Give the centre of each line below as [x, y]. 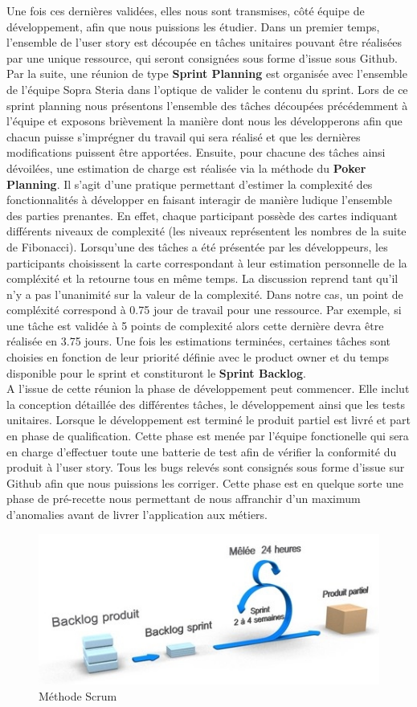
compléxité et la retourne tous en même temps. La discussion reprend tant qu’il [202, 278]
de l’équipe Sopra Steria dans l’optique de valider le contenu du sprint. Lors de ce [207, 89]
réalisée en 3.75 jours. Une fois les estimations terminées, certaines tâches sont [199, 341]
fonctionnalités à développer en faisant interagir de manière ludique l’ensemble [199, 200]
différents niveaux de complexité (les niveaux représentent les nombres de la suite [206, 231]
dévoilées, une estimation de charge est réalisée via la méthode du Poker [186, 168]
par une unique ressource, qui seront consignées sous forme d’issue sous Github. [202, 57]
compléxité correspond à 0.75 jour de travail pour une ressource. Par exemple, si [204, 310]
